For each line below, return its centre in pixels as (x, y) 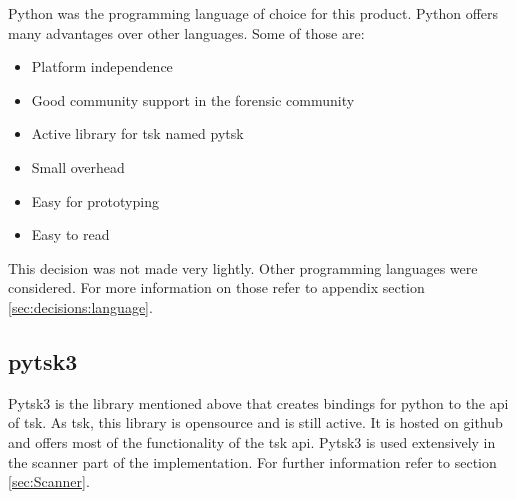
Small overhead (78, 166)
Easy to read (70, 234)
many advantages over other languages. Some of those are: (186, 32)
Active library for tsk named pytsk (137, 133)
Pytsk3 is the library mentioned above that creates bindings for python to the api (258, 402)
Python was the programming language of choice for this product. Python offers (253, 13)
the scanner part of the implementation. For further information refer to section (252, 461)
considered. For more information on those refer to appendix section (216, 287)
